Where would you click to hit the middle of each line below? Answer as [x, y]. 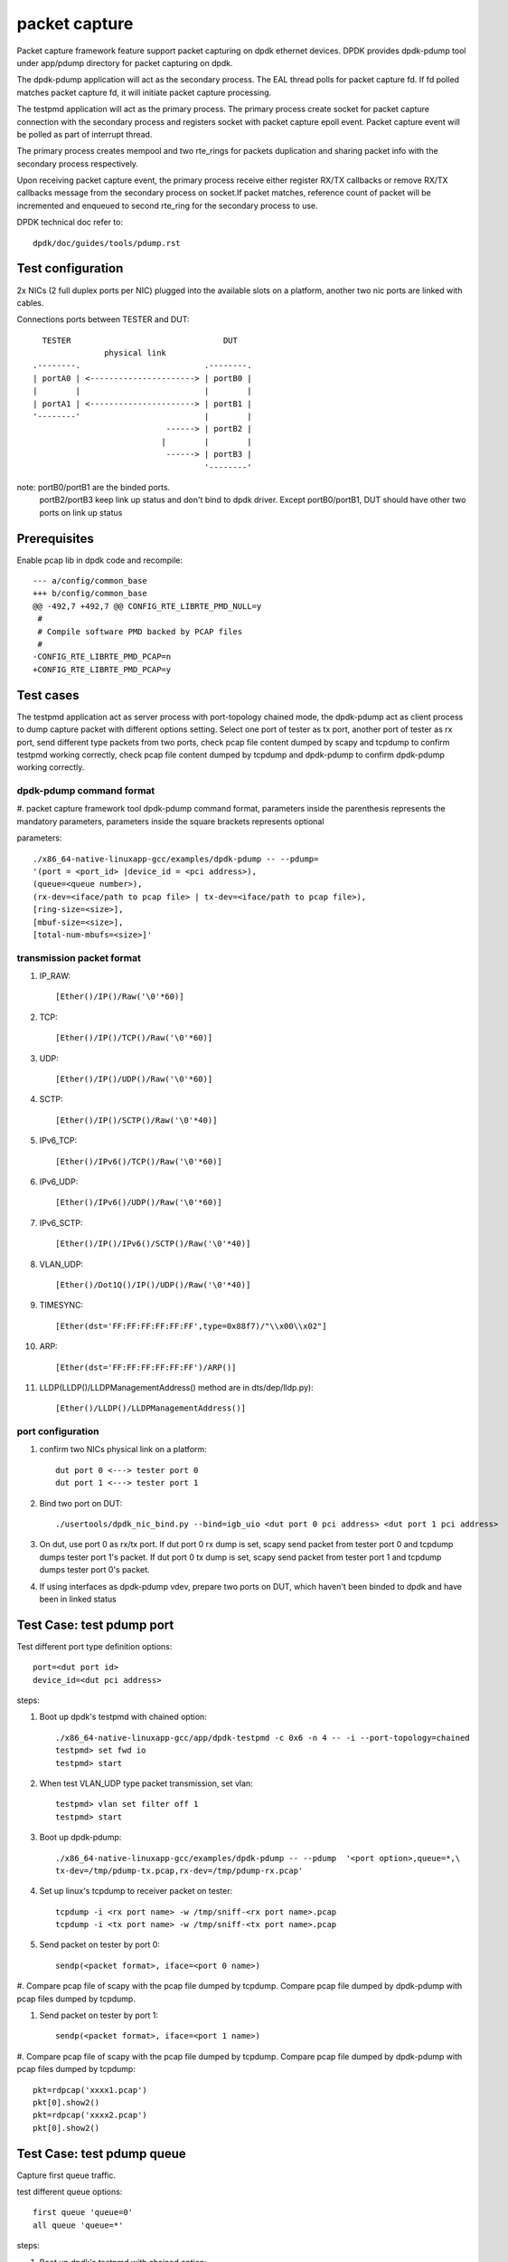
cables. [30, 302]
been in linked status [78, 1599]
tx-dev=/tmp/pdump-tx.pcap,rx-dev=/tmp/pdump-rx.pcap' [179, 1870]
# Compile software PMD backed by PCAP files [140, 632]
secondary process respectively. [78, 164]
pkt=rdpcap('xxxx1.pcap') [90, 2090]
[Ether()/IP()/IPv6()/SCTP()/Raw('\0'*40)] [153, 1244]
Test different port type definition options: [94, 1646]
